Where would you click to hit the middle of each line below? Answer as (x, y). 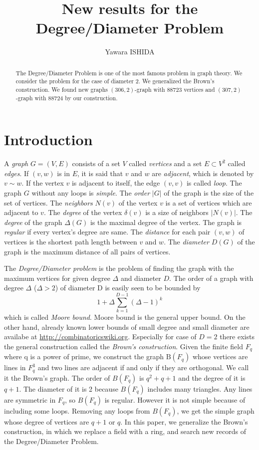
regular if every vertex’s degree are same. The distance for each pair (107, 232)
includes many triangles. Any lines (200, 388)
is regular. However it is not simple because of (175, 399)
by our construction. (91, 98)
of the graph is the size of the (209, 193)
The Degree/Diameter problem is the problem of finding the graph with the (119, 268)
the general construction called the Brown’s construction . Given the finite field (124, 346)
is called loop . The (214, 183)
